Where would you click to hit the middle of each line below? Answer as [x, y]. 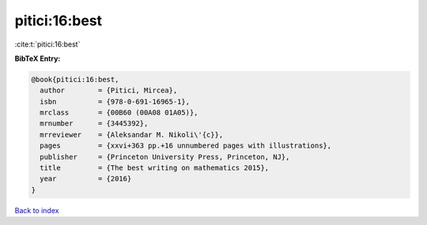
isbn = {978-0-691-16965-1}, [115, 101]
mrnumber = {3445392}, [94, 124]
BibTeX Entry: [38, 58]
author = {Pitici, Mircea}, [109, 90]
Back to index [37, 210]
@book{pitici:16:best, [75, 79]
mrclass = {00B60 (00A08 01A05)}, [119, 113]
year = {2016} [86, 179]
